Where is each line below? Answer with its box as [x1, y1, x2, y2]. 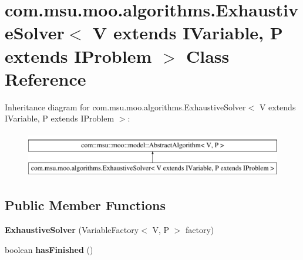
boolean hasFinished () [5, 243, 93, 255]
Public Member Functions [5, 196, 166, 214]
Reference [5, 66, 86, 90]
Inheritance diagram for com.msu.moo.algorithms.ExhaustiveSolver [5, 100, 246, 113]
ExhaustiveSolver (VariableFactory [5, 224, 139, 236]
